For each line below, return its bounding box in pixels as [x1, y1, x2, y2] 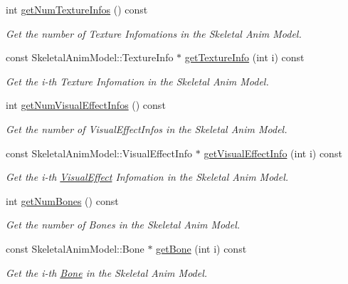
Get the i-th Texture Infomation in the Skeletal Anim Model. [6, 73, 269, 88]
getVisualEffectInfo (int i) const [204, 145, 342, 160]
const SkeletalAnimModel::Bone [6, 241, 144, 256]
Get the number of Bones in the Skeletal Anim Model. [6, 217, 241, 232]
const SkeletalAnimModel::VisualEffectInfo [6, 145, 193, 160]
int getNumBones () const [6, 193, 119, 208]
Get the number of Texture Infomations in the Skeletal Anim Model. [6, 26, 302, 41]
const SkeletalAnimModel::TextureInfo [6, 50, 174, 65]
